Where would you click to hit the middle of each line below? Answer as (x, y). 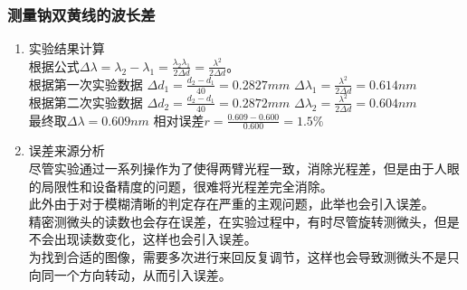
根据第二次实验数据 (86, 102)
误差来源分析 (67, 150)
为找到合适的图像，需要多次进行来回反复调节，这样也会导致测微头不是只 (244, 256)
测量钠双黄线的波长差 (81, 14)
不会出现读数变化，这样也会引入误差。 (143, 239)
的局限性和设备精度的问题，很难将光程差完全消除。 (181, 186)
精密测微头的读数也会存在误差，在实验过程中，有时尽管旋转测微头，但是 (244, 221)
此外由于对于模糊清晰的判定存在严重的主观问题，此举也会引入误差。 (231, 204)
